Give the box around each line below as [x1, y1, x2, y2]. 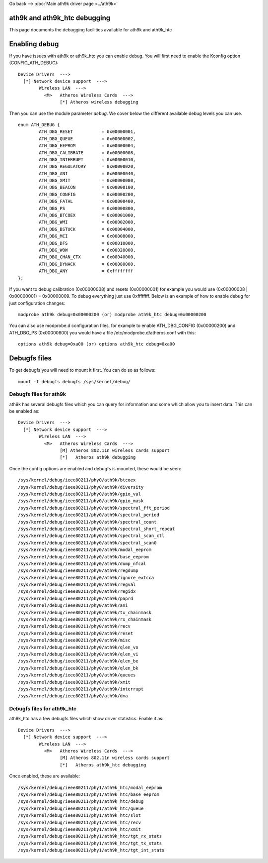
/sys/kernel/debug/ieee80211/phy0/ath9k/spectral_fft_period [18, 505, 170, 511]
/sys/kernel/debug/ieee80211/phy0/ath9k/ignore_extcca [18, 575, 154, 580]
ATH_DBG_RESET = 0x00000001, [39, 129, 136, 134]
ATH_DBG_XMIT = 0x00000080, [39, 178, 136, 184]
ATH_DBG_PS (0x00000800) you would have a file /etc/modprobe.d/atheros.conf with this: [9, 329, 196, 335]
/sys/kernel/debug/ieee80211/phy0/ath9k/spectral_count [18, 519, 157, 525]
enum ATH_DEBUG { [18, 122, 60, 127]
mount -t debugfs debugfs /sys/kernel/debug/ [18, 379, 131, 384]
